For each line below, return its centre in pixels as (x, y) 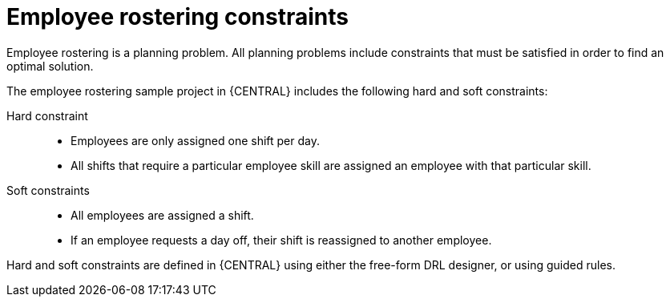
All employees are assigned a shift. (162, 215)
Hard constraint (47, 115)
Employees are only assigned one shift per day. (196, 140)
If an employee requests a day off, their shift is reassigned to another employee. (281, 240)
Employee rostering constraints (178, 17)
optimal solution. (50, 66)
